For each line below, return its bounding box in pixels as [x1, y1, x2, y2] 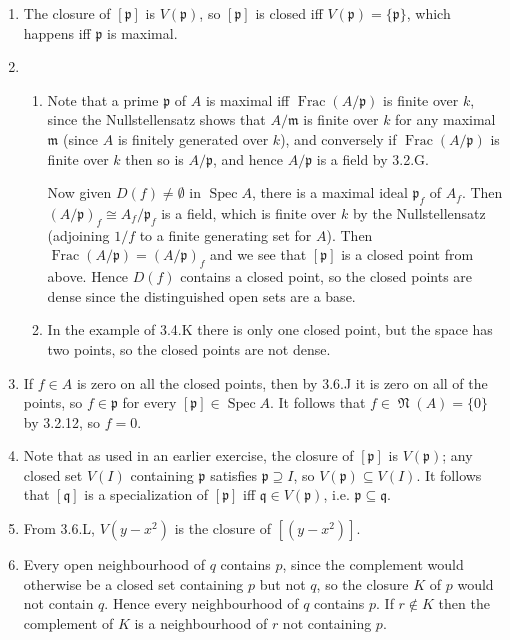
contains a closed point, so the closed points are [180, 266, 473, 287]
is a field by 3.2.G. [316, 148, 429, 169]
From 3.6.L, [23, 518, 96, 539]
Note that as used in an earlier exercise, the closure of [23, 445, 354, 466]
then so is [125, 148, 184, 169]
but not [259, 573, 306, 594]
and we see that [210, 244, 307, 265]
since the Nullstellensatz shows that [47, 109, 266, 130]
